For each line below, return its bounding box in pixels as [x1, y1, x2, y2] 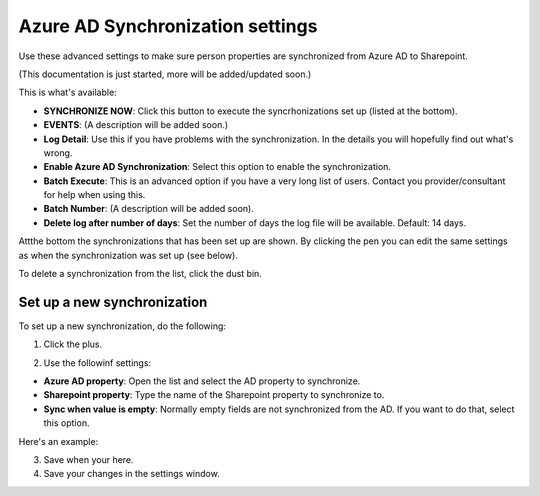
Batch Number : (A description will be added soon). [43, 203, 254, 215]
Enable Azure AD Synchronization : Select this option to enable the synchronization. [43, 161, 392, 173]
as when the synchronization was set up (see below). [18, 249, 239, 261]
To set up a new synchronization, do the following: [18, 320, 227, 332]
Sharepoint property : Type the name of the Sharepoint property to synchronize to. [43, 389, 385, 401]
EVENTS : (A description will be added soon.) [43, 119, 229, 131]
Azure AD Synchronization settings [18, 15, 318, 37]
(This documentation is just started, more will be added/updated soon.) [18, 68, 312, 80]
